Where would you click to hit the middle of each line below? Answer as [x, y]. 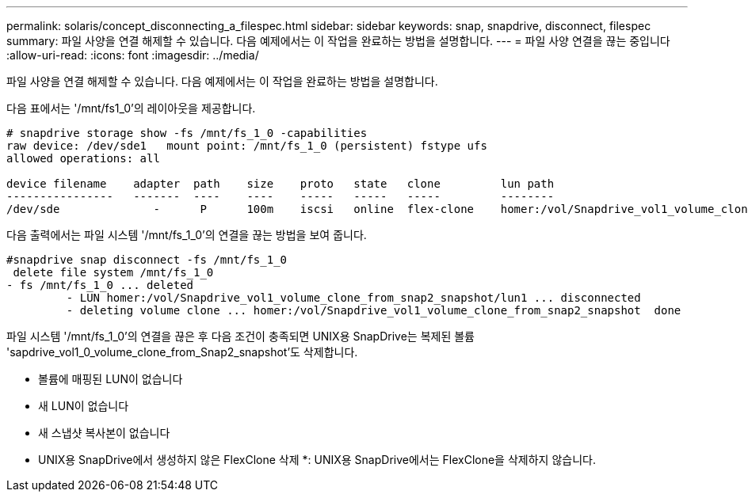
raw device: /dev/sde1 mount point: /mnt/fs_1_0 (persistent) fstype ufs [247, 146]
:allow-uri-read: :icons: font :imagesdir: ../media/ [133, 55]
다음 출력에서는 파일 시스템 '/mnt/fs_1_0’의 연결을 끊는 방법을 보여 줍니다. [187, 235]
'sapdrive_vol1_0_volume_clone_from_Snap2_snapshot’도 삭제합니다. [182, 352]
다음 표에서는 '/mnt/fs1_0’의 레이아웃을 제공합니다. [131, 108]
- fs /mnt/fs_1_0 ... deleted [100, 285]
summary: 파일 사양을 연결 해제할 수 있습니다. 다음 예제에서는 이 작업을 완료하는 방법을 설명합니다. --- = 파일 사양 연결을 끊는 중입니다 [338, 41]
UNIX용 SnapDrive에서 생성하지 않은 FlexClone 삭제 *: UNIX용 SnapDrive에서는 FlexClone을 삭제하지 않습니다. [317, 460]
